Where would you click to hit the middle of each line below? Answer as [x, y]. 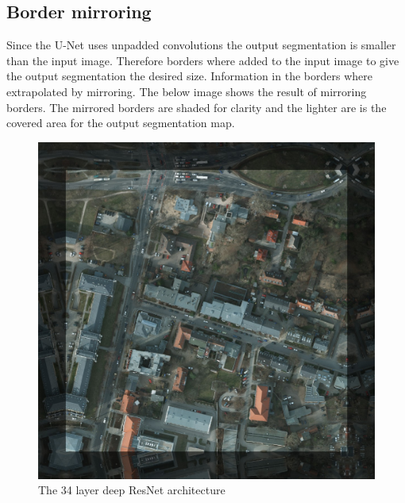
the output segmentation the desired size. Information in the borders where [189, 76]
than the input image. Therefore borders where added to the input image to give [203, 60]
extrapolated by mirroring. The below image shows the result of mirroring [187, 91]
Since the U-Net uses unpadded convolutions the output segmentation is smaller [201, 45]
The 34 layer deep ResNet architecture [132, 490]
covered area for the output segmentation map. [121, 123]
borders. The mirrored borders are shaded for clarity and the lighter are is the [197, 107]
